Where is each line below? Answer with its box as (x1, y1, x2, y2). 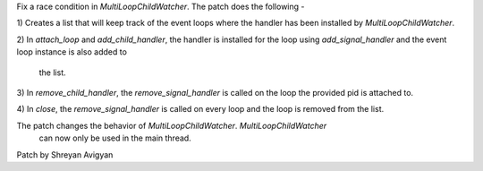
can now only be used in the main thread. (38, 133, 191, 143)
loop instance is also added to (16, 47, 127, 57)
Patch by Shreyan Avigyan (16, 149, 114, 160)
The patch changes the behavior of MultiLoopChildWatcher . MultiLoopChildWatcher (16, 120, 326, 131)
